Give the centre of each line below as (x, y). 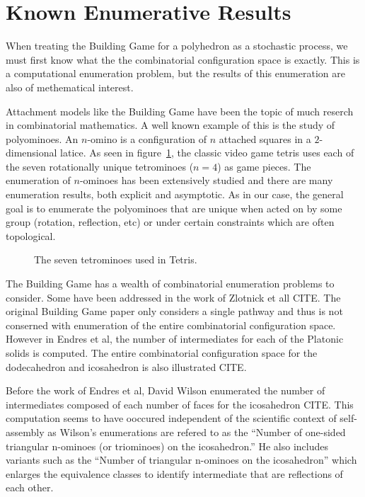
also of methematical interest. (70, 87)
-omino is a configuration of (147, 138)
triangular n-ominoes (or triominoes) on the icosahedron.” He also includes (167, 446)
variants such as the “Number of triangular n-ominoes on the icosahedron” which (181, 460)
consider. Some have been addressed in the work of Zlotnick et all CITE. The (173, 297)
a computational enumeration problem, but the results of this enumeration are (175, 73)
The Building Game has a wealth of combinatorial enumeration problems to (170, 284)
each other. (30, 487)
